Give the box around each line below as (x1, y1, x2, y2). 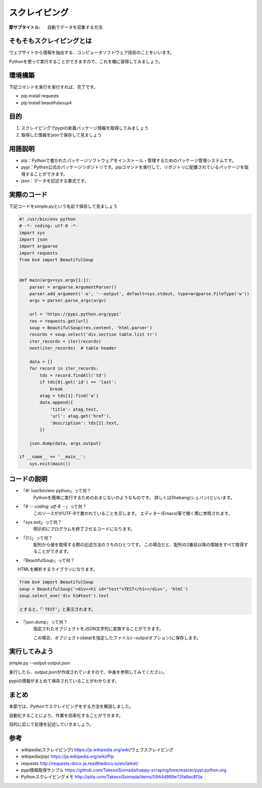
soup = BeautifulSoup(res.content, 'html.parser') (29, 325, 152, 331)
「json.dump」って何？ (21, 619, 68, 625)
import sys (19, 230, 45, 235)
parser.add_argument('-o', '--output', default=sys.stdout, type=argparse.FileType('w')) (29, 291, 250, 297)
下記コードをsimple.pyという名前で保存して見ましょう (9, 203, 117, 209)
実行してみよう (9, 647, 54, 655)
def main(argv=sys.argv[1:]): (19, 277, 91, 283)
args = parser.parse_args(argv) (29, 298, 107, 303)
